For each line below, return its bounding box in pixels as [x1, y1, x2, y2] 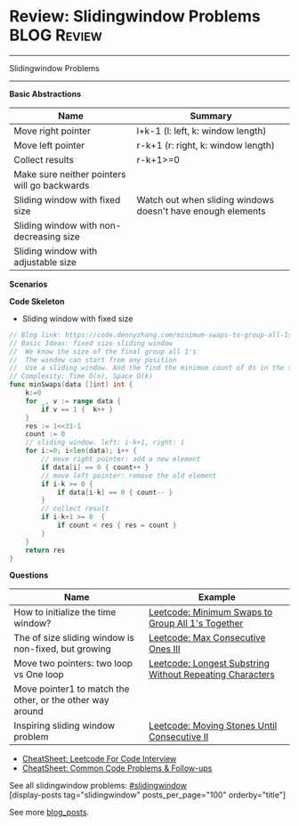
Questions [9, 570, 49, 580]
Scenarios [9, 279, 48, 289]
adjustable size [13, 255, 77, 268]
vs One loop [13, 668, 64, 681]
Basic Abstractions [9, 88, 82, 99]
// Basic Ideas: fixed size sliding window [9, 338, 174, 348]
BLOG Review [9, 25, 102, 45]
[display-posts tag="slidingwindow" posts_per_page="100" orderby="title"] [9, 790, 287, 800]
